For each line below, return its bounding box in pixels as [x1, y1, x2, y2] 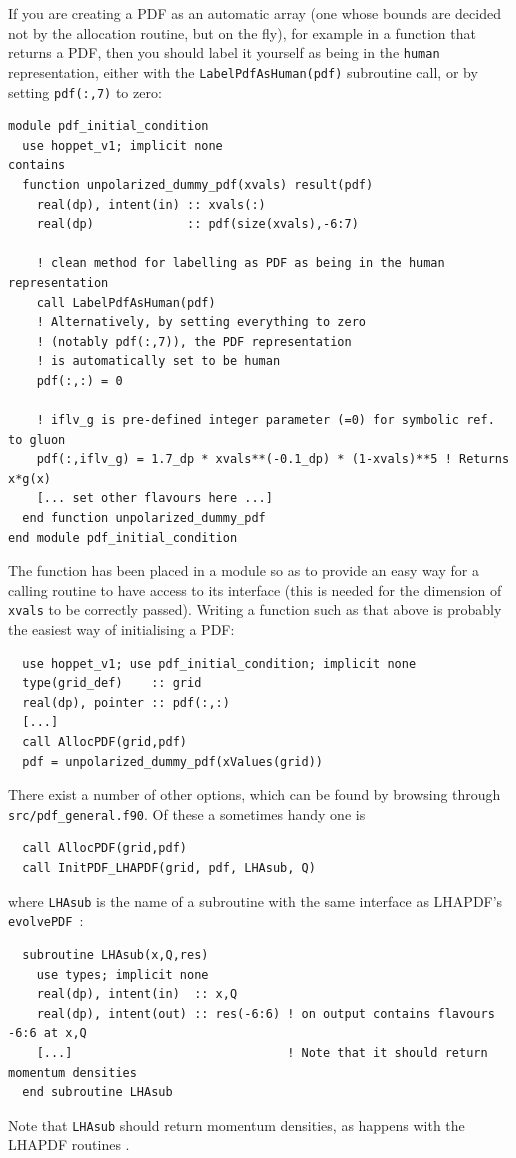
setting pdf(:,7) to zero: [8, 81, 162, 102]
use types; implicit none [36, 967, 209, 982]
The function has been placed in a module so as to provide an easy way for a [8, 560, 479, 581]
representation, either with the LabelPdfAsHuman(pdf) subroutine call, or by [8, 61, 478, 82]
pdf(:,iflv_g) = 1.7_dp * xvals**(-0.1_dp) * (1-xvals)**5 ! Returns [36, 452, 510, 467]
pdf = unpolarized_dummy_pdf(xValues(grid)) [22, 754, 323, 769]
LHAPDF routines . [8, 1134, 130, 1155]
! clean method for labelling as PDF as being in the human [36, 256, 445, 271]
